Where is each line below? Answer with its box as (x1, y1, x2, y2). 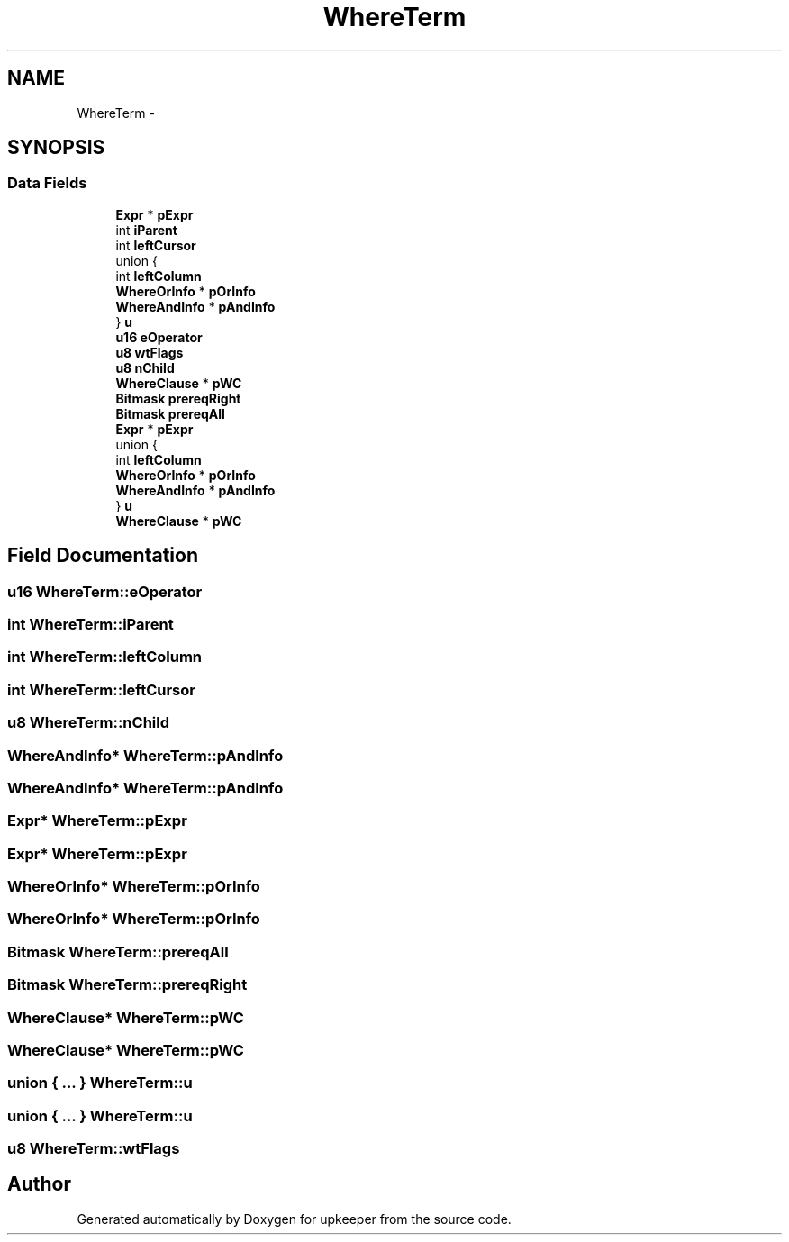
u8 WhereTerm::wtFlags (7, 1139, 180, 1158)
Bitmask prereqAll (115, 405, 225, 422)
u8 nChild (115, 359, 175, 376)
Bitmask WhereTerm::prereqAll (7, 942, 229, 961)
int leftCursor (115, 237, 196, 253)
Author (7, 1173, 71, 1196)
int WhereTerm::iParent (7, 615, 174, 634)
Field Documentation (7, 544, 198, 567)
